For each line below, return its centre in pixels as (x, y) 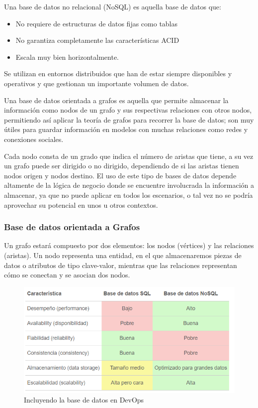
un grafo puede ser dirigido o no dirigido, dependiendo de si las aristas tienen (122, 166)
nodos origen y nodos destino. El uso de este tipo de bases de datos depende (120, 175)
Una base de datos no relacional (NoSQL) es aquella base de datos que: (113, 6)
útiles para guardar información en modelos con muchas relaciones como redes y (126, 129)
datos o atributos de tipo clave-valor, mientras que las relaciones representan (121, 265)
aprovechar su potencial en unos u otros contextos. (81, 204)
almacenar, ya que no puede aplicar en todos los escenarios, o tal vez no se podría (129, 195)
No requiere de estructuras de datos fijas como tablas (97, 23)
